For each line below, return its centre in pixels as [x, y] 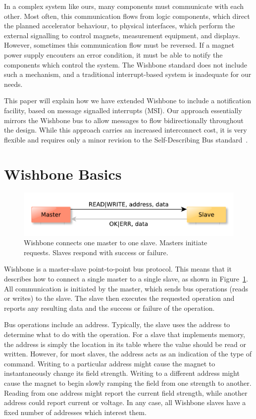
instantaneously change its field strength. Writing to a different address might [122, 373]
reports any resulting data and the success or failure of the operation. [109, 308]
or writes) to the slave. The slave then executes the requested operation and [119, 298]
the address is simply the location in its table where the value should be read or [125, 344]
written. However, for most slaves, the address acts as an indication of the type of [128, 354]
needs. [13, 84]
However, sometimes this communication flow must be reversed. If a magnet [119, 45]
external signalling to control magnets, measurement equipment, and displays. [122, 35]
